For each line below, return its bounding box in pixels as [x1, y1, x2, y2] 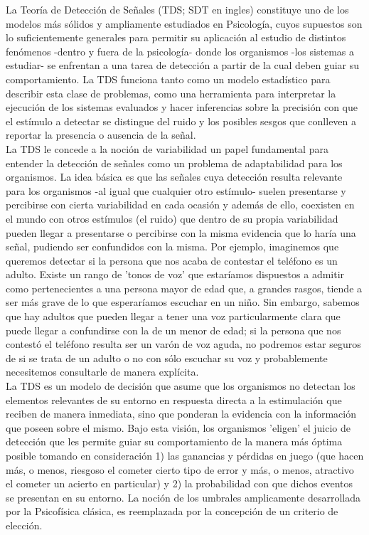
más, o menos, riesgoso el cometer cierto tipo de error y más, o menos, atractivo [6, 462, 354, 477]
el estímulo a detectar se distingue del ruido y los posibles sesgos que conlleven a [6, 113, 357, 128]
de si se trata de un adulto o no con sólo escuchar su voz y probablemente [6, 350, 328, 365]
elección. [6, 517, 43, 532]
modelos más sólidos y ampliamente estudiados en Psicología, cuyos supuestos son [6, 16, 363, 31]
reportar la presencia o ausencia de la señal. [6, 127, 196, 142]
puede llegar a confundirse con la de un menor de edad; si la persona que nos [6, 322, 341, 337]
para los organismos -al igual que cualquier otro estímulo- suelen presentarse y [6, 183, 346, 198]
